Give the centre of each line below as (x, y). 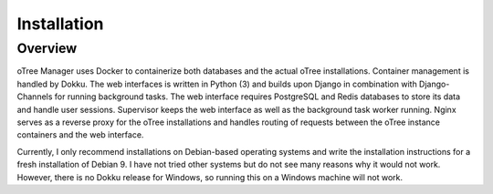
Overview (47, 48)
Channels (35, 97)
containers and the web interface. (80, 135)
